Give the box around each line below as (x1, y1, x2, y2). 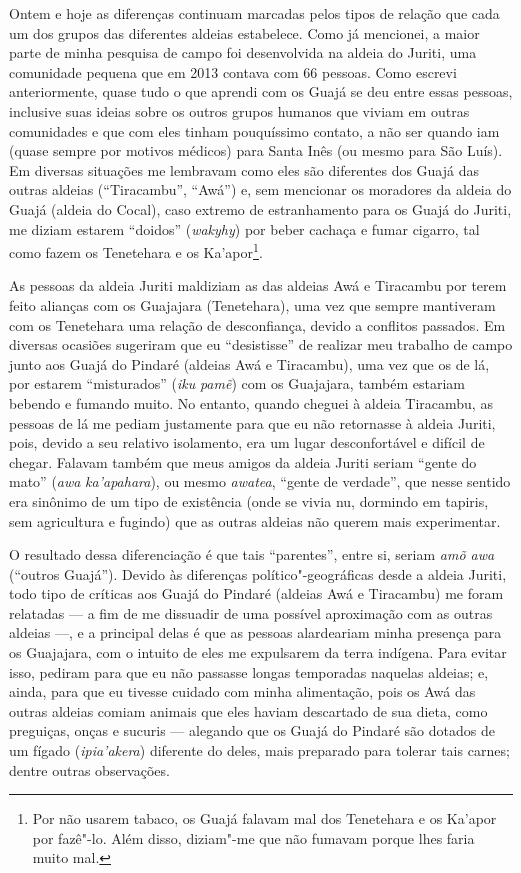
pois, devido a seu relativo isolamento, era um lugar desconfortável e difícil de (9, 432, 485, 453)
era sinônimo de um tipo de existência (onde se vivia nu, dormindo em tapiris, (9, 490, 489, 511)
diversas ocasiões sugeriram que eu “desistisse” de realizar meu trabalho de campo (9, 334, 513, 355)
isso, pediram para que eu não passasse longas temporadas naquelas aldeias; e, (9, 661, 489, 682)
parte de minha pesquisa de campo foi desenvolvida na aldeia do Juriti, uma (9, 42, 477, 63)
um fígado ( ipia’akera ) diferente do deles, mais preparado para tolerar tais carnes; (9, 740, 510, 761)
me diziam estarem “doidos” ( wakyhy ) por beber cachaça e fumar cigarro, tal (9, 218, 480, 239)
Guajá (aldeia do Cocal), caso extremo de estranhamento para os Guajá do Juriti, (9, 198, 512, 219)
